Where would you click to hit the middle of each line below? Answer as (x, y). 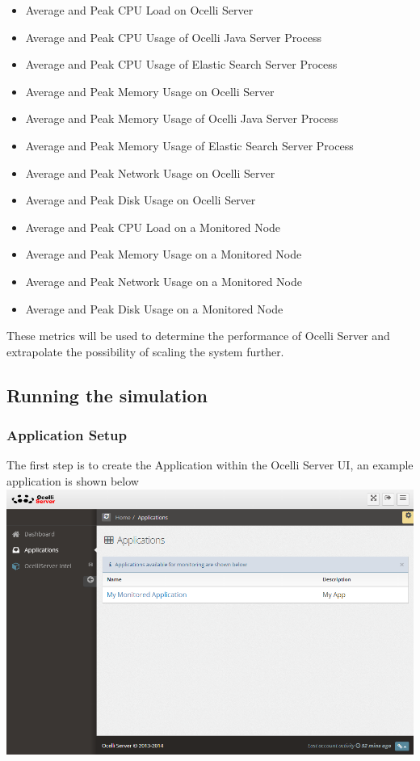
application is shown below (73, 480)
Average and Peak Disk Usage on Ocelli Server (141, 200)
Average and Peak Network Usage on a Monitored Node (164, 281)
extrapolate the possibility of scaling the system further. (145, 351)
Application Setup (67, 435)
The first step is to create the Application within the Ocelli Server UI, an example (210, 465)
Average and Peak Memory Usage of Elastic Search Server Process (189, 145)
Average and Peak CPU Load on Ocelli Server (139, 10)
